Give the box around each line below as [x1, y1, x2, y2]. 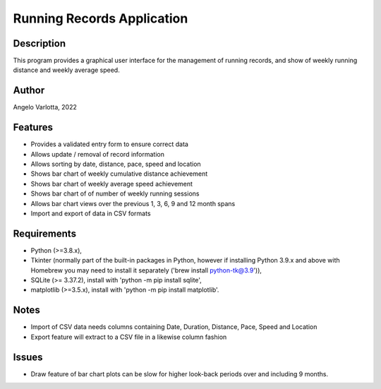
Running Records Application [13, 11, 188, 26]
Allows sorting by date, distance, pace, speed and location [30, 160, 201, 169]
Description [13, 37, 66, 49]
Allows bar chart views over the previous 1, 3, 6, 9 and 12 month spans [30, 199, 236, 208]
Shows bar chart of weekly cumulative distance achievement [30, 169, 208, 178]
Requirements [13, 227, 77, 239]
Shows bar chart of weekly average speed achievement [30, 179, 193, 188]
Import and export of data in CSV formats [30, 209, 151, 217]
